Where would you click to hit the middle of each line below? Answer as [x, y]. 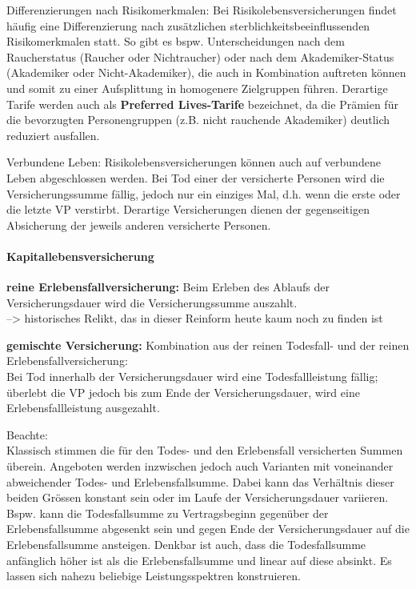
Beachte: [27, 434]
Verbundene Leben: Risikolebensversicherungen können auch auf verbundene [194, 162]
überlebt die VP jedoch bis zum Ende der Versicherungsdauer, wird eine [183, 392]
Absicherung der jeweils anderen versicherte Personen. [139, 224]
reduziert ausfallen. [53, 135]
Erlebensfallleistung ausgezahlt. [83, 408]
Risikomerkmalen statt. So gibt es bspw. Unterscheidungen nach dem [176, 41]
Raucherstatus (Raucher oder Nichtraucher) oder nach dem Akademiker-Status [200, 56]
